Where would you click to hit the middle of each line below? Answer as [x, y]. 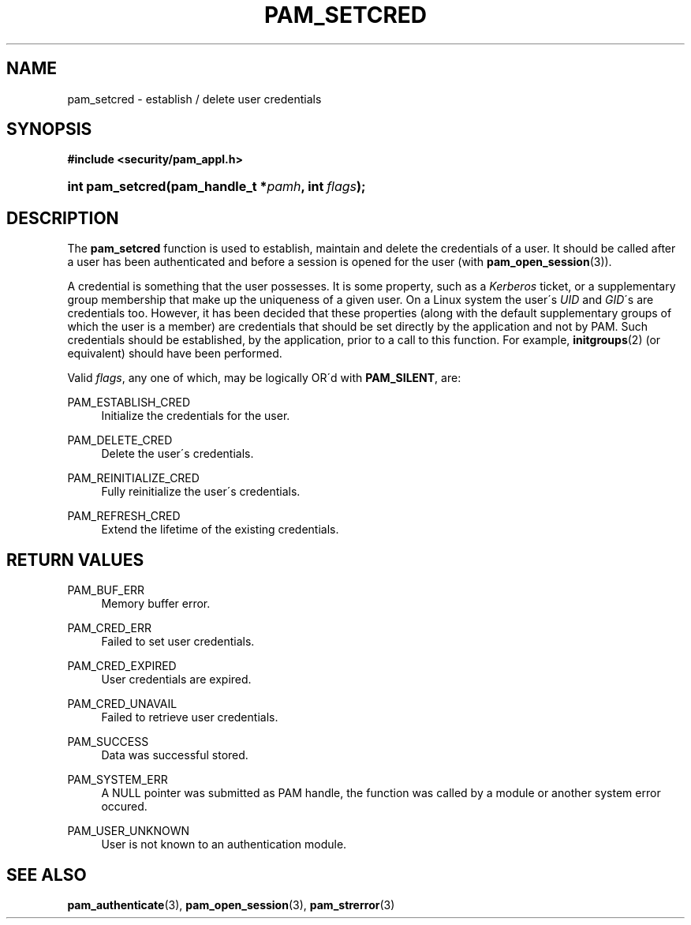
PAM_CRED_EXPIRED [122, 666]
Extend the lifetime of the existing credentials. [220, 530]
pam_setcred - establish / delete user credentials [194, 99]
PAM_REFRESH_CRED [124, 516]
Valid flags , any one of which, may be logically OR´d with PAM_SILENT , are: [264, 378]
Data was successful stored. [175, 755]
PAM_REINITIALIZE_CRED [133, 478]
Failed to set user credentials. [178, 642]
